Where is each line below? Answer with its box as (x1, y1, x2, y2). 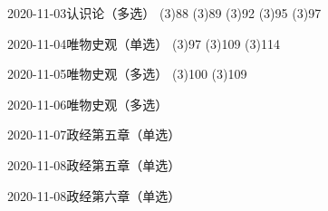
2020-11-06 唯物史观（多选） (7, 94, 169, 113)
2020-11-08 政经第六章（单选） (7, 186, 181, 205)
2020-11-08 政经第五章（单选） (7, 155, 181, 174)
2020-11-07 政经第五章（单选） (7, 125, 181, 144)
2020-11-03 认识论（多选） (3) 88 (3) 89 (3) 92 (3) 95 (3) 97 (7, 4, 322, 22)
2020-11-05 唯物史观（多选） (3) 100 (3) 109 (7, 64, 247, 83)
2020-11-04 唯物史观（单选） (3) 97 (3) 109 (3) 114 (7, 34, 281, 53)
